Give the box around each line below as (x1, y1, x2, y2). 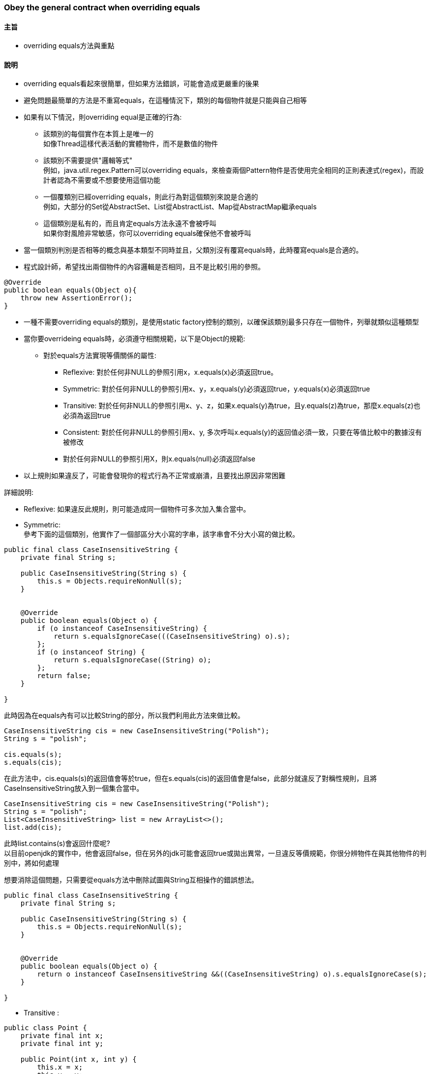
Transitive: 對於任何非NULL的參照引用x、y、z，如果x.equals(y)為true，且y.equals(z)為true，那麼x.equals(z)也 (63, 401, 421, 410)
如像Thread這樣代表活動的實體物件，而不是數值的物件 (43, 139, 218, 148)
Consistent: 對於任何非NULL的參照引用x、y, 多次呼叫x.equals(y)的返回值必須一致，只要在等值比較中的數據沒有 (63, 428, 422, 437)
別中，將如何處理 (4, 859, 59, 868)
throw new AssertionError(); (20, 294, 133, 302)
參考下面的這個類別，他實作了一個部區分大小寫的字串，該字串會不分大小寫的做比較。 (24, 530, 299, 539)
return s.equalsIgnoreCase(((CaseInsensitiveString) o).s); (54, 632, 290, 641)
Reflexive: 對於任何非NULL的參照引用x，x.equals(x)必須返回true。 (63, 368, 278, 377)
